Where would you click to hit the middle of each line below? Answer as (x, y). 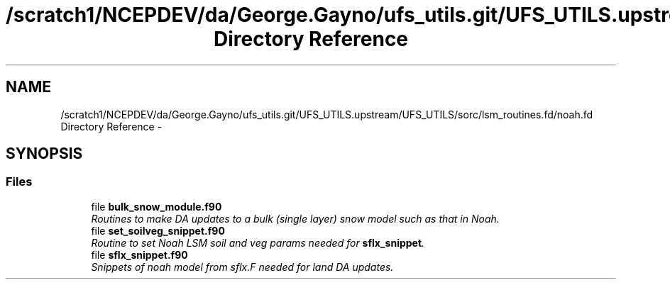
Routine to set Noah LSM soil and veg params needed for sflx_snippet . (258, 242)
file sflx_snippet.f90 (139, 255)
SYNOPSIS (44, 154)
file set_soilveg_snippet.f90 (158, 230)
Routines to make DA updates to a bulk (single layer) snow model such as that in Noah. (295, 218)
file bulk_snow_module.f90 (156, 206)
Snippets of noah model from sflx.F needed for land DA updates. (242, 267)
